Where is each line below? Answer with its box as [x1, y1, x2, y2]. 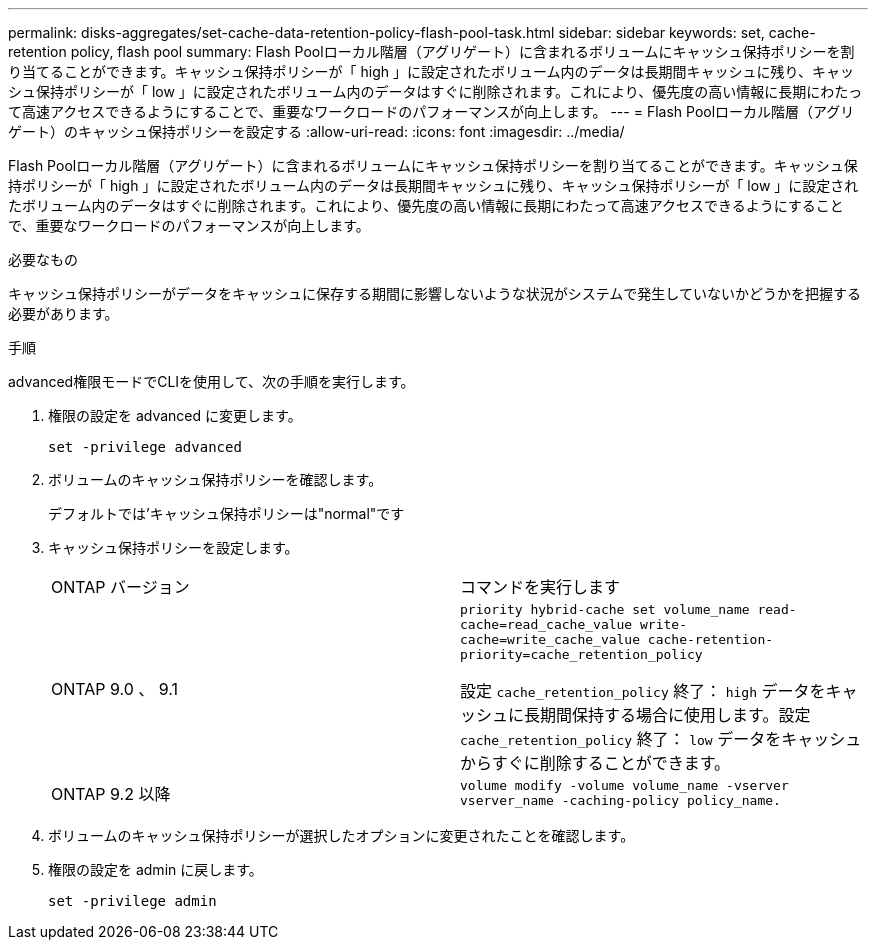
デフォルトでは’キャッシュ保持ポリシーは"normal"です [48, 505, 405, 522]
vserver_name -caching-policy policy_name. [460, 793, 781, 808]
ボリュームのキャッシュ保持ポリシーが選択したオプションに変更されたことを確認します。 [48, 827, 635, 844]
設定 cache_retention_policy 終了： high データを [460, 681, 826, 701]
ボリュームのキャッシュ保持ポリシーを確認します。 [48, 471, 383, 488]
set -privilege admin [48, 893, 217, 909]
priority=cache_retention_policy [460, 647, 703, 662]
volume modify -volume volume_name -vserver [460, 778, 789, 793]
